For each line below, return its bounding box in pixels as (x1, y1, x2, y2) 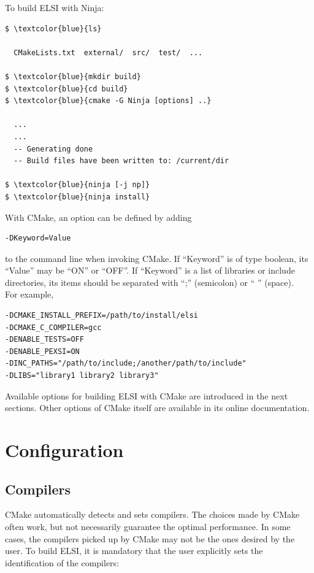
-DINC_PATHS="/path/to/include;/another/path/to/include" (5, 359, 247, 368)
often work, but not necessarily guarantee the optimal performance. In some (5, 520, 291, 533)
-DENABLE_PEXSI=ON (5, 347, 80, 356)
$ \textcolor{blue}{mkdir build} (5, 72, 141, 81)
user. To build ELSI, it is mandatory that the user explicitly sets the (5, 544, 263, 557)
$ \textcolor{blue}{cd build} (5, 84, 128, 93)
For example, (5, 288, 54, 301)
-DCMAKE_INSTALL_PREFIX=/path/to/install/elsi (5, 311, 198, 320)
